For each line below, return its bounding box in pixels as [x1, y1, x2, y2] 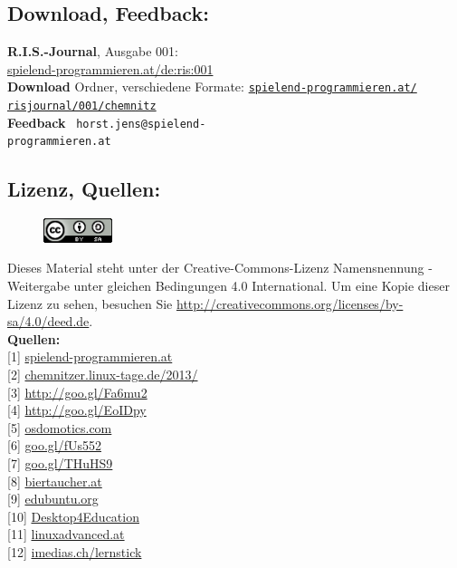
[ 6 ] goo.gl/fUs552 [7, 436, 101, 455]
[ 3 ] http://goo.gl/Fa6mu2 [7, 382, 148, 401]
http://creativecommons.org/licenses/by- [176, 294, 404, 313]
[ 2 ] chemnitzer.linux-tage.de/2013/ [7, 364, 198, 383]
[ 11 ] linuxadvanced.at [7, 525, 125, 544]
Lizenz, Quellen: [7, 175, 161, 203]
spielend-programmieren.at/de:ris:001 [7, 59, 214, 78]
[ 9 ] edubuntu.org [7, 489, 99, 508]
